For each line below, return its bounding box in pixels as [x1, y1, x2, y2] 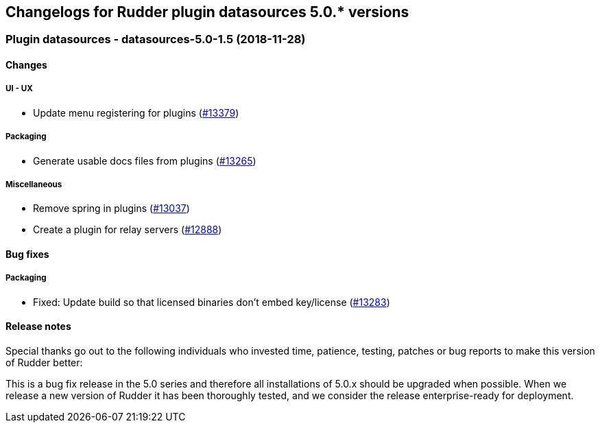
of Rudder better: [5, 356, 83, 368]
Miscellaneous [5, 179, 62, 189]
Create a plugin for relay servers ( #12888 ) [33, 224, 222, 236]
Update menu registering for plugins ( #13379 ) [33, 106, 239, 119]
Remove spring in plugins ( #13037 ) [33, 202, 190, 215]
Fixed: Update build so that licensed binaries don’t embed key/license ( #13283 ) [33, 296, 390, 308]
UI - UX [5, 84, 33, 94]
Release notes [5, 320, 71, 333]
